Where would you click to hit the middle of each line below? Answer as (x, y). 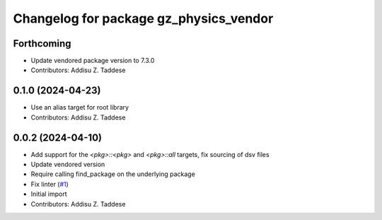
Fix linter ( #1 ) (50, 184)
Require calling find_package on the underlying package (113, 174)
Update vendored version (68, 164)
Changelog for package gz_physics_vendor (143, 18)
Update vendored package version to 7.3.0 (93, 61)
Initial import (49, 194)
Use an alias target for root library (80, 108)
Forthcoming (42, 44)
